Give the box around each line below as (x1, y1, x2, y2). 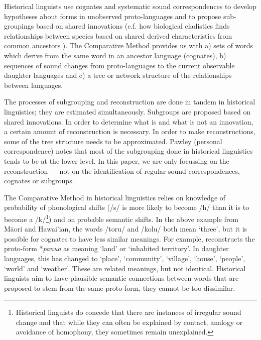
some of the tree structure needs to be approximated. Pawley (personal (4, 136, 222, 146)
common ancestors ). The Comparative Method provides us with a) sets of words (4, 40, 253, 51)
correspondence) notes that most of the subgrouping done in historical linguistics (4, 146, 253, 156)
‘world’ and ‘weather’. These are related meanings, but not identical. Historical (4, 263, 246, 273)
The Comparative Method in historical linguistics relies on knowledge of (4, 192, 226, 202)
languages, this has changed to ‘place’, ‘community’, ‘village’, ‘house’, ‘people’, (4, 253, 245, 263)
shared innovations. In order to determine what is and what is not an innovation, (4, 116, 253, 127)
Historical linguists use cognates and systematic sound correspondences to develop (4, 1, 256, 11)
